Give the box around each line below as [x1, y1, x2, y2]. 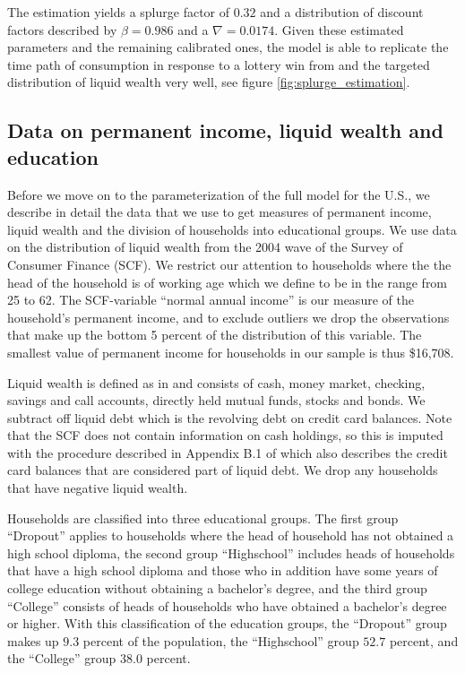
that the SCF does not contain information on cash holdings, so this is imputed [7, 426, 443, 444]
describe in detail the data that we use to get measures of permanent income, [7, 203, 432, 221]
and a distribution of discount [260, 3, 424, 21]
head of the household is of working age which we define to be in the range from [7, 272, 448, 291]
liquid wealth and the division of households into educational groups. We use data [7, 220, 457, 238]
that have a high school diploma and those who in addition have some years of [7, 561, 438, 580]
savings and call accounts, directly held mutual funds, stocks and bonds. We [7, 391, 426, 410]
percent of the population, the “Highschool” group [82, 631, 359, 650]
